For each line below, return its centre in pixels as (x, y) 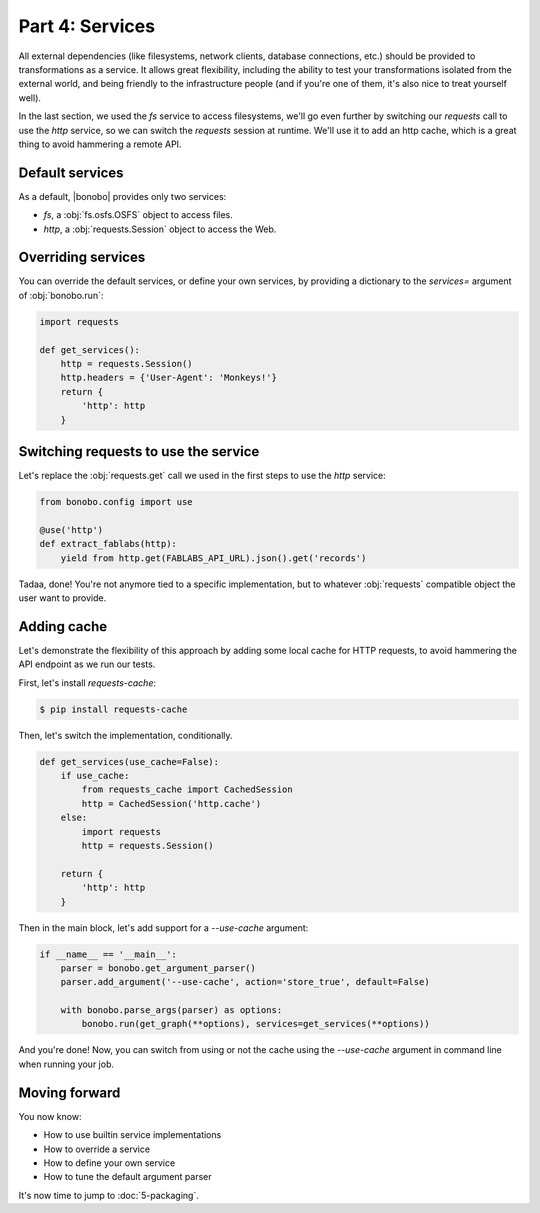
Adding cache (63, 626)
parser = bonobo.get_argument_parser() (158, 968)
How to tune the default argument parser (127, 1177)
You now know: (50, 1116)
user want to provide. (62, 598)
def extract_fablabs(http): (108, 544)
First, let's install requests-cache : (87, 682)
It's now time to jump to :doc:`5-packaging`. (108, 1195)
